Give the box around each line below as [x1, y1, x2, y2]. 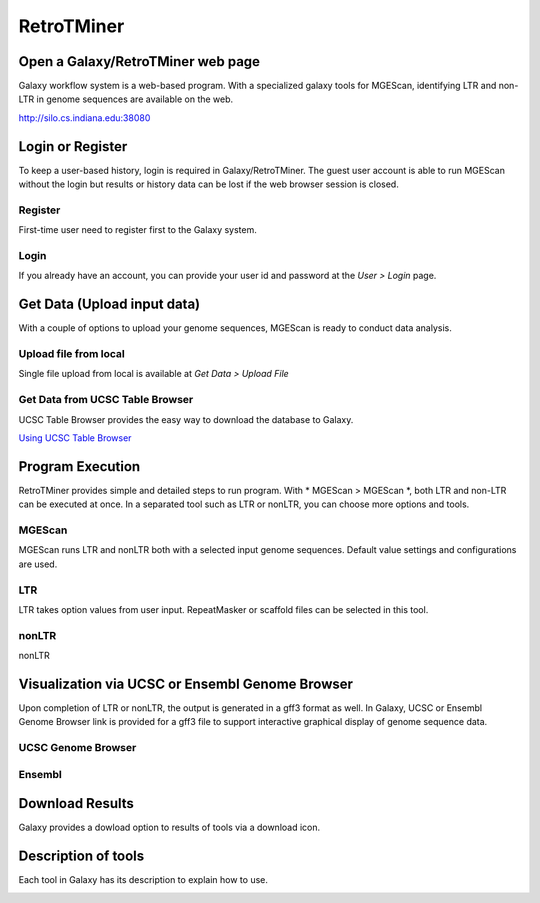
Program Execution [18, 458, 141, 475]
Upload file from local [18, 347, 125, 361]
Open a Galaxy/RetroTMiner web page [18, 53, 260, 70]
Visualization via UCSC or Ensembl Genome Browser [18, 675, 354, 692]
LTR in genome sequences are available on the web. [18, 93, 234, 105]
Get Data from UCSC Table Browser [18, 393, 194, 407]
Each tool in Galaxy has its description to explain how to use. [18, 874, 269, 886]
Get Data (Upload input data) [18, 296, 201, 313]
